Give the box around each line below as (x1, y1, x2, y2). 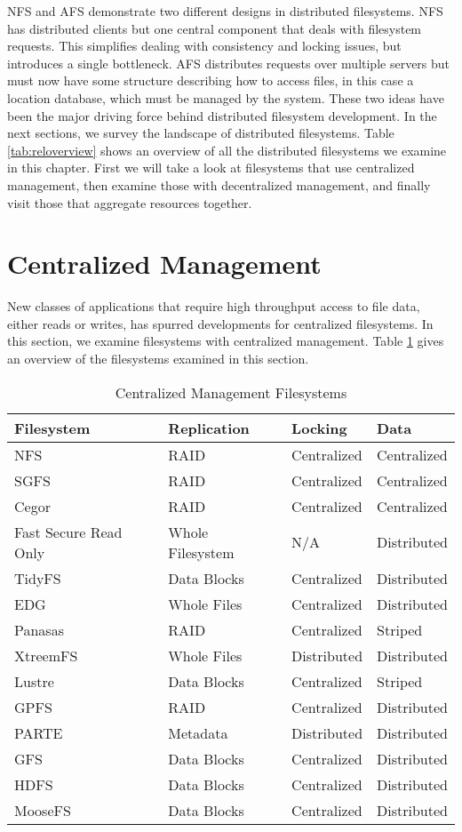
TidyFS (14, 567, 61, 588)
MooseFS (14, 799, 71, 820)
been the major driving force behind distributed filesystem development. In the (7, 106, 437, 124)
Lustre (14, 670, 54, 692)
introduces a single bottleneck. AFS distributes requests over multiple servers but (7, 53, 450, 72)
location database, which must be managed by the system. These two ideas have (7, 88, 444, 107)
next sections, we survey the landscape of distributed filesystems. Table (7, 124, 394, 142)
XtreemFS (14, 644, 78, 666)
